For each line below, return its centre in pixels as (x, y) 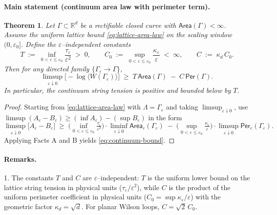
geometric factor (28, 206)
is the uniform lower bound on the (199, 177)
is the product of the (200, 187)
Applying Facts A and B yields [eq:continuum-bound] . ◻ (89, 140)
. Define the (38, 44)
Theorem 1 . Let (30, 25)
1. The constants (29, 177)
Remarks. (20, 159)
